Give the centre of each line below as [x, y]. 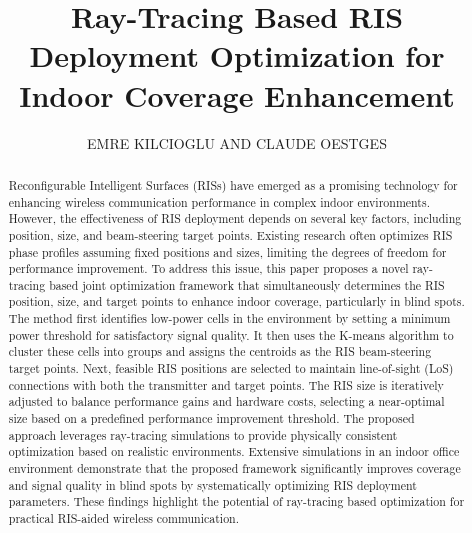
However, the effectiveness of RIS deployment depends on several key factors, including [235, 218]
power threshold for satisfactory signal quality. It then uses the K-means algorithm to [231, 334]
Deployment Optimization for [237, 55]
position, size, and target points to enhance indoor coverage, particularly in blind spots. [236, 301]
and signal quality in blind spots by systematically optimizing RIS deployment [212, 484]
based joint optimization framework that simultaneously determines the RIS [247, 284]
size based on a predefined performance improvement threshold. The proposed [211, 418]
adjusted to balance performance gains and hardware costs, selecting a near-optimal [226, 401]
